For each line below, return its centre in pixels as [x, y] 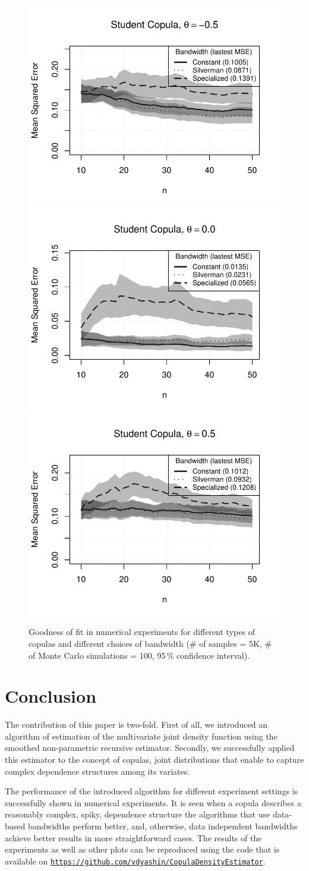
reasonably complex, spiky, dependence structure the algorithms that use [138, 814]
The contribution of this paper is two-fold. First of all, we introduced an [136, 724]
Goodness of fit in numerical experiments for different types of [142, 632]
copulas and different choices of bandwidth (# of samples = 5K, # [150, 643]
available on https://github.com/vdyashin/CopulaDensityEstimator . [135, 861]
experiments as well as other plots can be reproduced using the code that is [142, 849]
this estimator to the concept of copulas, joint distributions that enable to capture [154, 760]
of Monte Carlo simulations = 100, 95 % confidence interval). [139, 655]
